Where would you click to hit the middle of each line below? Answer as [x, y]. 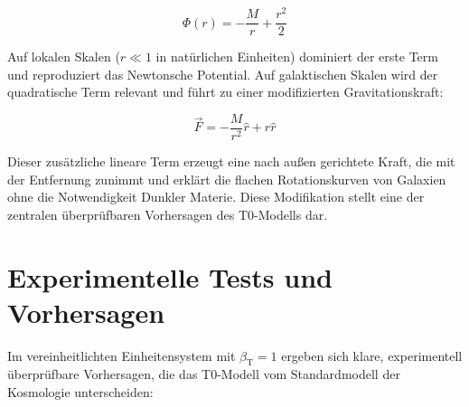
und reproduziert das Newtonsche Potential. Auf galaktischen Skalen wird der [223, 74]
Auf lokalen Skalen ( [64, 57]
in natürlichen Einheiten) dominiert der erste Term [297, 57]
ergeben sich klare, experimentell [372, 355]
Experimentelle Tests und [170, 276]
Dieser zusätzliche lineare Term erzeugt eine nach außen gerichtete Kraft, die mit [231, 161]
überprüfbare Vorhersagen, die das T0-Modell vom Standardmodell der [204, 374]
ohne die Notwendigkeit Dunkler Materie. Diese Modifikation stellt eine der [216, 197]
